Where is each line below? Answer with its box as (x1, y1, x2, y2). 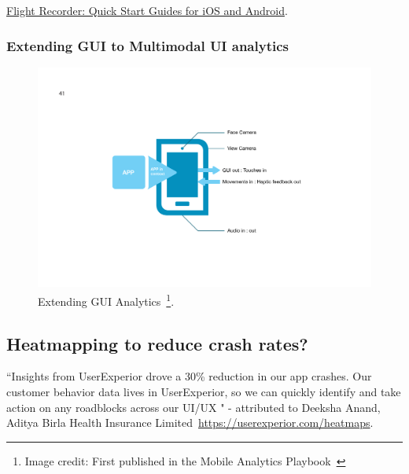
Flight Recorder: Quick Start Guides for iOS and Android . (6, 2, 288, 18)
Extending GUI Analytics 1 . (38, 290, 175, 309)
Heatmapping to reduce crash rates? (6, 331, 308, 355)
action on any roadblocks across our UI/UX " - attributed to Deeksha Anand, (6, 399, 381, 415)
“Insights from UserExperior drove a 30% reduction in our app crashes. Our (6, 368, 372, 384)
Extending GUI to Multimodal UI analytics (6, 35, 289, 55)
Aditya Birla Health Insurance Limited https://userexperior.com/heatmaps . (6, 414, 374, 431)
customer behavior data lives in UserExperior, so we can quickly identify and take (6, 383, 401, 399)
